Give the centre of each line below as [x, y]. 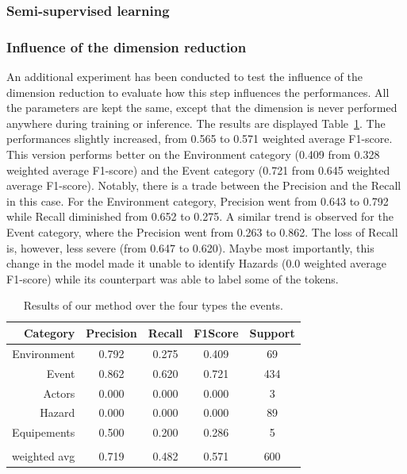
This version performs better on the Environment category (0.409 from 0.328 [193, 154]
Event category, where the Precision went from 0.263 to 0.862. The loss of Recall [202, 232]
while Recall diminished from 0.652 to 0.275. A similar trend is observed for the [200, 216]
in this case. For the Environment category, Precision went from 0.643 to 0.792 [198, 200]
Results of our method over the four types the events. [153, 305]
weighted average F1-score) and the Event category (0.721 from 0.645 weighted [198, 170]
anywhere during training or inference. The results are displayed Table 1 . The [196, 123]
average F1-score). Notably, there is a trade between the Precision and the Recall [204, 185]
